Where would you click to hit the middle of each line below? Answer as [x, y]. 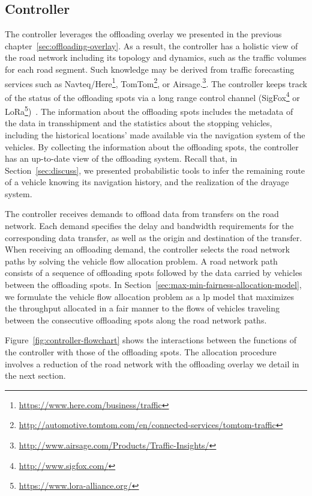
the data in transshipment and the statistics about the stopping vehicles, [139, 123]
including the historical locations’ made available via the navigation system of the [155, 134]
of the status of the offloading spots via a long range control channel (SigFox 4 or [152, 96]
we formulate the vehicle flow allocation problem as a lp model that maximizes [150, 296]
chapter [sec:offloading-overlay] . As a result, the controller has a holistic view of [151, 45]
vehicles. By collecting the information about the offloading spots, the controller [152, 146]
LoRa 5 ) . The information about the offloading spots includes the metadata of [149, 110]
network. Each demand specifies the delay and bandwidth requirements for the [149, 226]
